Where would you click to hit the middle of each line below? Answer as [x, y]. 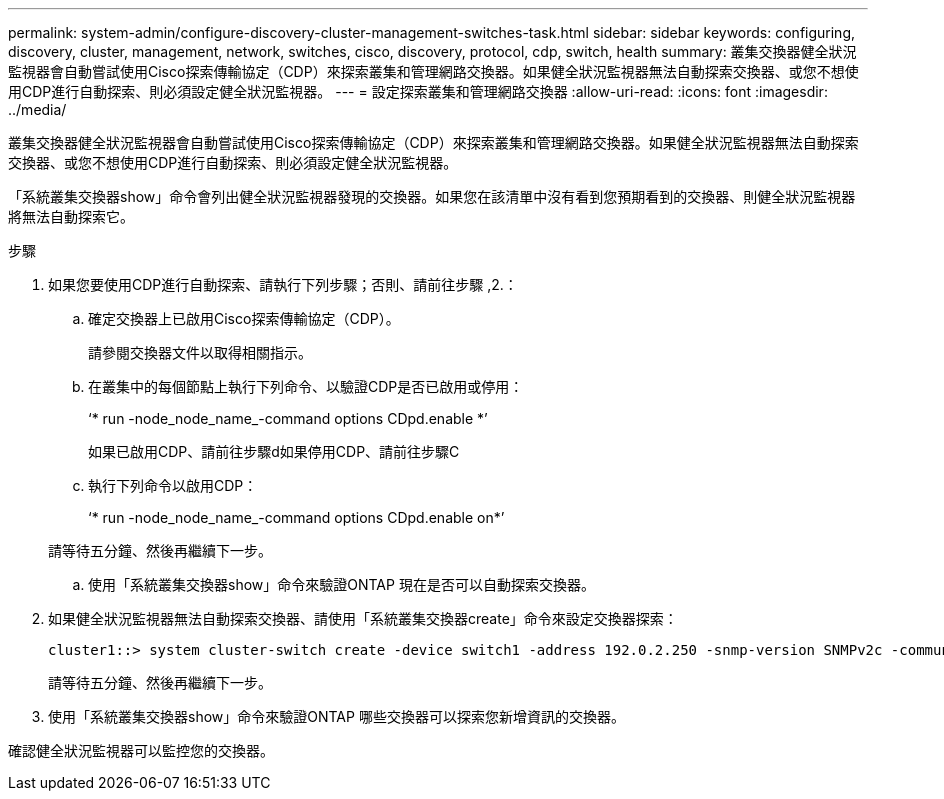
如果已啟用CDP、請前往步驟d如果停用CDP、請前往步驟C [274, 451]
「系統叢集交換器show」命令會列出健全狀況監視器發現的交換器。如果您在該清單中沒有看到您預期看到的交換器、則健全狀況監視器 [432, 196]
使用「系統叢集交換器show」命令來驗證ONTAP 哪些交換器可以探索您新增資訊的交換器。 [336, 716]
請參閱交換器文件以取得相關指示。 [200, 352]
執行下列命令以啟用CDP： [173, 485]
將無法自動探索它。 [71, 216]
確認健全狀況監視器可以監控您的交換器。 [141, 750]
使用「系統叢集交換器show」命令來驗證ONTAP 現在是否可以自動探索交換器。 [341, 584]
